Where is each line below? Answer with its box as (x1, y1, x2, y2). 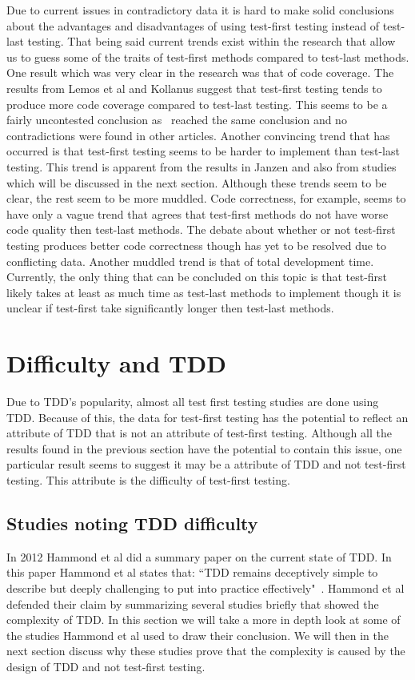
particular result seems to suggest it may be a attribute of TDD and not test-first (6, 456, 406, 473)
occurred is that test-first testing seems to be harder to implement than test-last (6, 143, 400, 159)
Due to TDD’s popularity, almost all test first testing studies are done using (6, 393, 379, 409)
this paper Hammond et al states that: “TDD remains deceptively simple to (6, 564, 378, 581)
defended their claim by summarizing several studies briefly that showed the (6, 595, 379, 612)
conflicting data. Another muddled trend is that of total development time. (6, 252, 374, 269)
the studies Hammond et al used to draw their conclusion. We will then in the (6, 626, 389, 643)
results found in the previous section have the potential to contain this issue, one (6, 440, 402, 457)
